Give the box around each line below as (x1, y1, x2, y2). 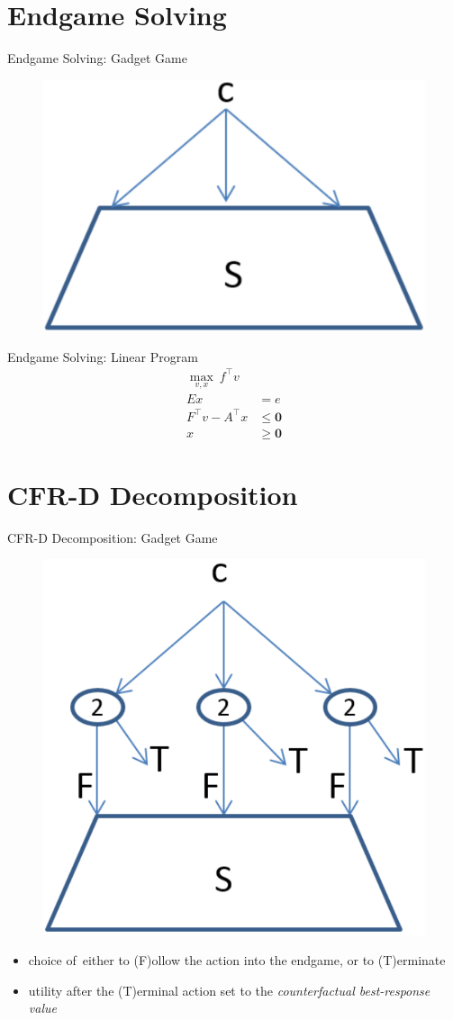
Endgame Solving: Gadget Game (7, 49, 187, 68)
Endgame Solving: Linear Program (7, 347, 198, 366)
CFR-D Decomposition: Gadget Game (7, 528, 218, 546)
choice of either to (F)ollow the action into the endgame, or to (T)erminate (28, 951, 446, 970)
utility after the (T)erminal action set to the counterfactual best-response (28, 980, 430, 999)
